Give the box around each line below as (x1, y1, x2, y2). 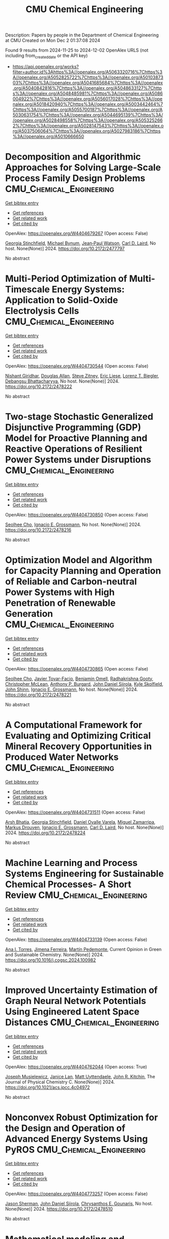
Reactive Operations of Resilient (5, 443, 142, 455)
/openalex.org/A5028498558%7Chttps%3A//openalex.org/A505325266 (12, 117, 163, 123)
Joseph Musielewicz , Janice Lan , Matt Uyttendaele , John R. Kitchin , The (5, 1073, 155, 1079)
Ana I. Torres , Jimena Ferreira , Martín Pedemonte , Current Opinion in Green (5, 946, 162, 952)
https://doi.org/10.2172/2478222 (5, 383, 72, 390)
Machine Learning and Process (5, 857, 138, 869)
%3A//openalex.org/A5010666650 (12, 133, 84, 139)
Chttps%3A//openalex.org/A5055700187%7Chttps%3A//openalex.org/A (12, 106, 163, 112)
